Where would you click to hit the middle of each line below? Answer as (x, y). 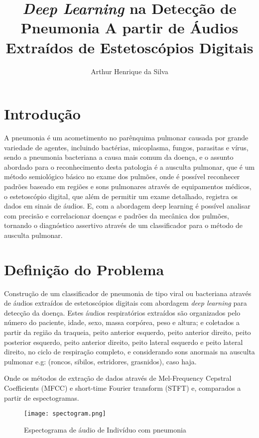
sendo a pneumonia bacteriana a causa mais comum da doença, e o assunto (119, 157)
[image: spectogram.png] (65, 414)
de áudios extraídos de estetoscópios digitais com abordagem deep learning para (126, 303)
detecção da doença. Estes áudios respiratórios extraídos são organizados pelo (122, 312)
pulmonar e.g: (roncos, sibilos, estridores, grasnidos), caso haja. (100, 361)
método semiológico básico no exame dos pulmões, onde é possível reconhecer (122, 176)
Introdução (42, 114)
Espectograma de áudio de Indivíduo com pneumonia (105, 429)
